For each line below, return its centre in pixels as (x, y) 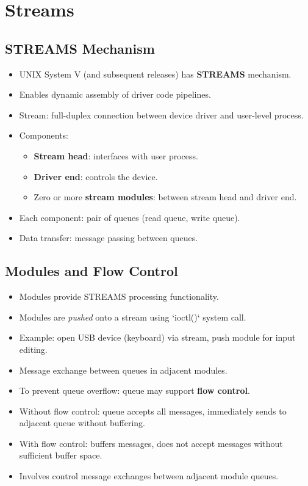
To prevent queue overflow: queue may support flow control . (134, 390)
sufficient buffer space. (61, 455)
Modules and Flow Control (91, 271)
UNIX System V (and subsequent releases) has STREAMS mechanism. (155, 74)
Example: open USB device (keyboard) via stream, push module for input (157, 337)
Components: (44, 135)
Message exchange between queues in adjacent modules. (123, 370)
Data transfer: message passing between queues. (109, 238)
